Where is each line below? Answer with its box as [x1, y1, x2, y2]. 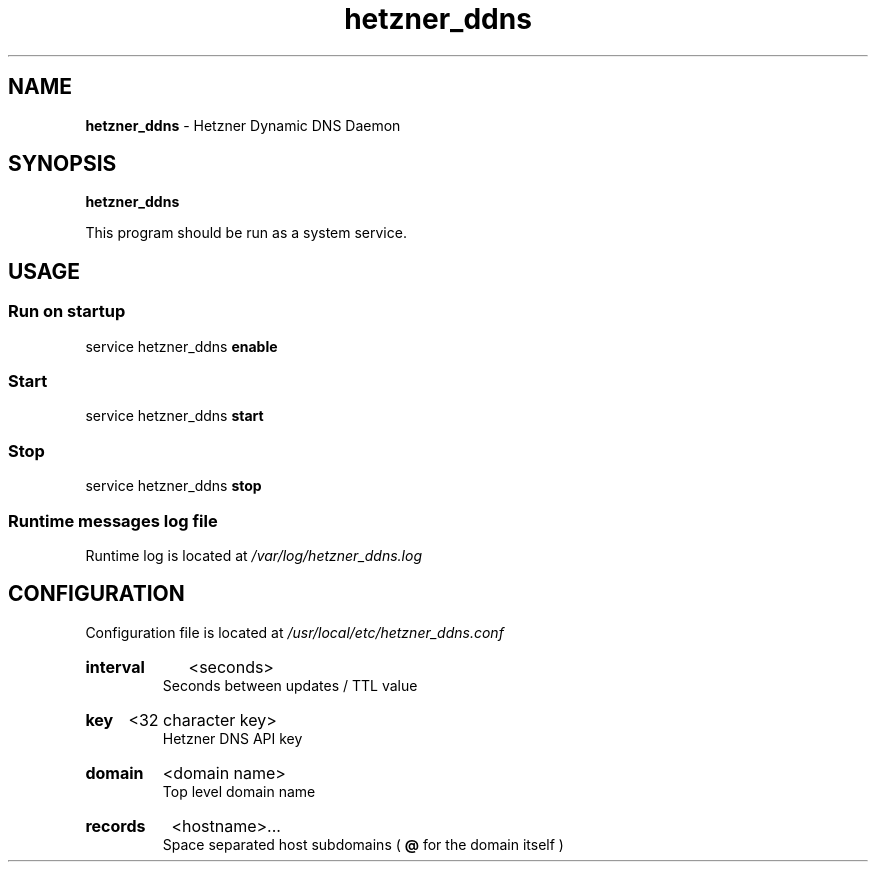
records [85, 815, 146, 836]
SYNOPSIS [8, 151, 117, 177]
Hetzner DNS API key [162, 729, 303, 747]
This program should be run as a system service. [85, 224, 407, 242]
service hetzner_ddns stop [85, 477, 262, 495]
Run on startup [8, 301, 126, 322]
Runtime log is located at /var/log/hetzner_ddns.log [85, 546, 422, 564]
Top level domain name [162, 782, 316, 800]
